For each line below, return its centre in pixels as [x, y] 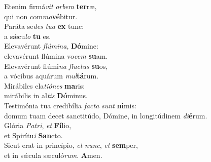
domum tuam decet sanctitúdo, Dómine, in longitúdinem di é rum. [106, 115]
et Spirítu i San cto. [33, 135]
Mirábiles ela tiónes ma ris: [45, 85]
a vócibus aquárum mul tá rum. [51, 76]
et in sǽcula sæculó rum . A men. [53, 155]
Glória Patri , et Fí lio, [38, 125]
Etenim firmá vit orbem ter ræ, [50, 6]
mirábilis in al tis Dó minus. [46, 95]
